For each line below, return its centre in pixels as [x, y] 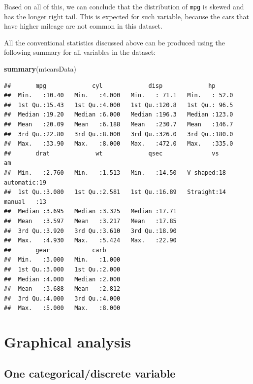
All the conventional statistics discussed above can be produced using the [114, 42]
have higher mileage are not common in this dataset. [83, 26]
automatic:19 [25, 182]
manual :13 [25, 202]
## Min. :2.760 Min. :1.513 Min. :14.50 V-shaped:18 [115, 173]
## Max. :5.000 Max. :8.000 [62, 308]
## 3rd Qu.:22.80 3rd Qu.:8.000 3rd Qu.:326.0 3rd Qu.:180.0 [119, 134]
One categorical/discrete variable [90, 373]
